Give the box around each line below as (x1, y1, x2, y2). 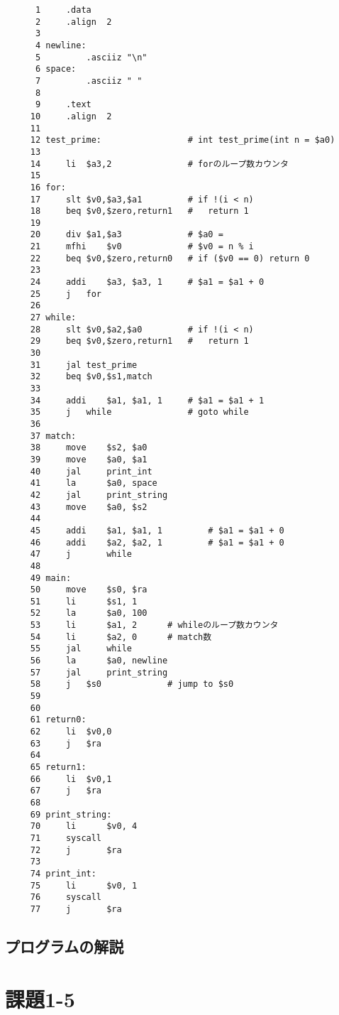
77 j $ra (30, 903, 122, 914)
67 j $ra (30, 786, 102, 796)
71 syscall (30, 832, 102, 843)
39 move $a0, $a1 (30, 454, 148, 465)
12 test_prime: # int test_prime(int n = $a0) (30, 135, 335, 146)
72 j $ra (30, 845, 122, 855)
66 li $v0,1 (30, 774, 112, 784)
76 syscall (30, 892, 102, 903)
